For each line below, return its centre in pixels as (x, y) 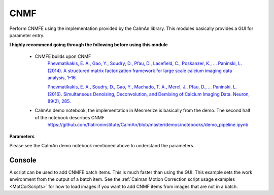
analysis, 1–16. (62, 77)
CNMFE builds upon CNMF (63, 56)
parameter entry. (27, 35)
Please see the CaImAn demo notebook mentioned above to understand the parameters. (102, 146)
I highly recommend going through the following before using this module (89, 45)
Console (23, 160)
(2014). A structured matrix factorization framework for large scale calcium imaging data (140, 71)
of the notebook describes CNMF (70, 117)
